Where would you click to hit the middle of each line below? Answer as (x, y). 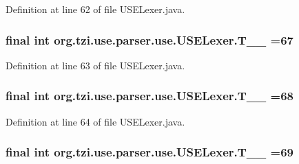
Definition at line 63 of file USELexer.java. (95, 65)
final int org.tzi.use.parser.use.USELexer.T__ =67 (149, 39)
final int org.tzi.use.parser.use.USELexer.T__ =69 (149, 152)
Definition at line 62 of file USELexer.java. (95, 9)
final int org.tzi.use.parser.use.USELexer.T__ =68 (149, 96)
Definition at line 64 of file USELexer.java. (95, 121)
